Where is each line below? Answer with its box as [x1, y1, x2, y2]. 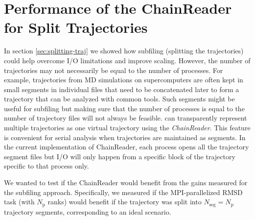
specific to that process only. [4, 161, 89, 171]
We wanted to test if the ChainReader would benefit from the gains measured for [4, 177, 248, 188]
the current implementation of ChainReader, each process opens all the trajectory [4, 142, 249, 152]
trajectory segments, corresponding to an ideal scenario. [4, 206, 171, 217]
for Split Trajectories [4, 17, 148, 37]
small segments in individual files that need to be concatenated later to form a [4, 84, 239, 94]
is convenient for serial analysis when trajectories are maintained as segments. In [4, 132, 246, 142]
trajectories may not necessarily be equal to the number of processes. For [4, 65, 223, 75]
